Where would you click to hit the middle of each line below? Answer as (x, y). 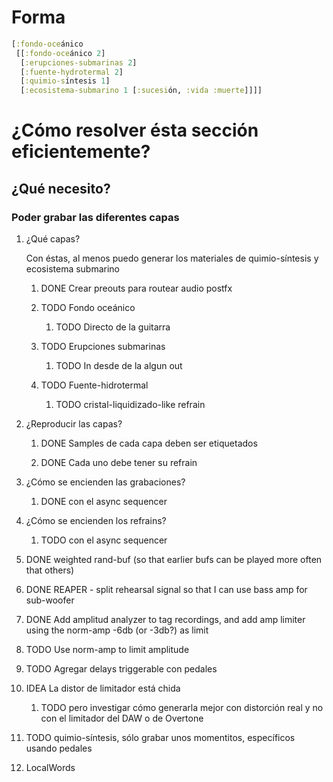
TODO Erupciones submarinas (103, 347)
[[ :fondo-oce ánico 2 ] (60, 53)
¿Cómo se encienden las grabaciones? (105, 482)
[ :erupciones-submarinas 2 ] (79, 62)
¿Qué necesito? (61, 188)
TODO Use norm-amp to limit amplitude (107, 650)
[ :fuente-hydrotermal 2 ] (72, 72)
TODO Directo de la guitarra (113, 327)
